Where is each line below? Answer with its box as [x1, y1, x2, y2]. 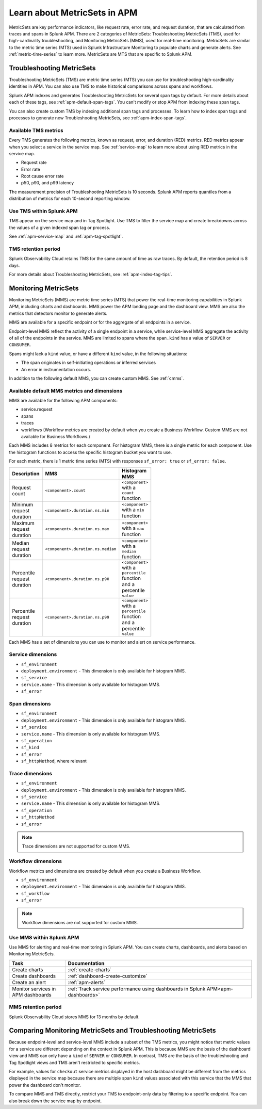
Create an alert [12, 979, 46, 986]
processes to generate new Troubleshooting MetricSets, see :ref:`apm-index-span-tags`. [9, 114, 187, 121]
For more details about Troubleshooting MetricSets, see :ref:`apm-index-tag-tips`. [9, 272, 173, 277]
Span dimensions [9, 701, 51, 707]
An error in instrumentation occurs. [21, 366, 92, 372]
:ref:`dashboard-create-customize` [68, 973, 147, 979]
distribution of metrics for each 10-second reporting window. [9, 196, 131, 201]
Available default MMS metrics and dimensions [9, 387, 123, 394]
